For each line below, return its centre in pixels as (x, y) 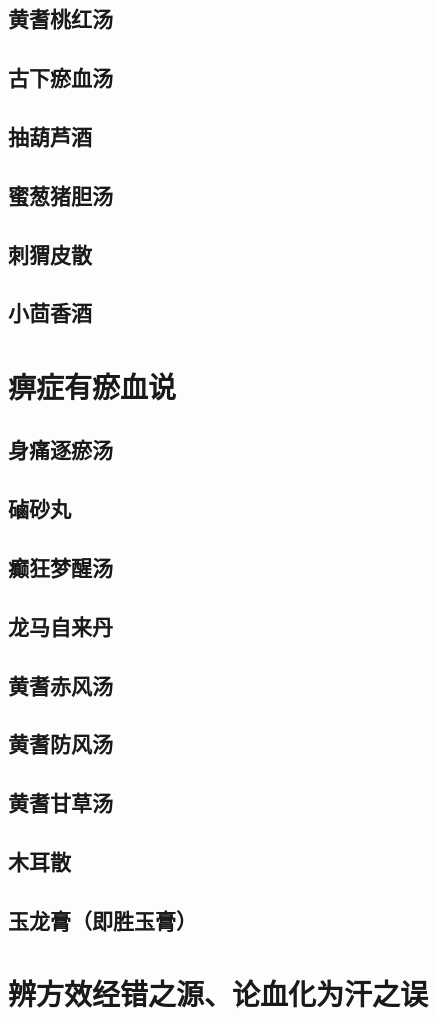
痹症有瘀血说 (92, 385)
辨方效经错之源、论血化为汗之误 (218, 993)
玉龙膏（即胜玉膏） (102, 919)
